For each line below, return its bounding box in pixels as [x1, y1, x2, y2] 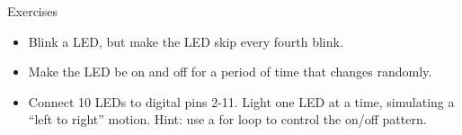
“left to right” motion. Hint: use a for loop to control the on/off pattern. [28, 110, 427, 129]
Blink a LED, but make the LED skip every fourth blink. [28, 31, 343, 50]
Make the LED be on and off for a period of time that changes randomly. [28, 62, 432, 81]
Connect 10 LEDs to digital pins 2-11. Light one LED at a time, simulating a [28, 92, 455, 111]
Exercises [7, 2, 58, 20]
